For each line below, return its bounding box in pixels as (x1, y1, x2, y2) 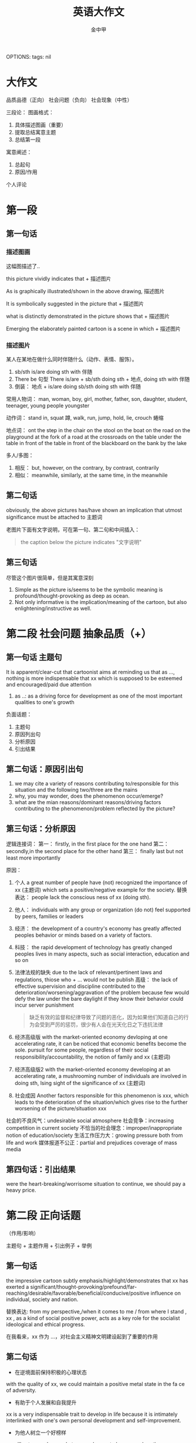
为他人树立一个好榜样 (14, 1429, 66, 1436)
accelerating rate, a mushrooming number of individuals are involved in (14, 1073, 187, 1080)
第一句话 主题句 (6, 652, 62, 662)
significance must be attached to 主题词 (6, 513, 103, 520)
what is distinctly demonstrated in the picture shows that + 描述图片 (6, 313, 170, 320)
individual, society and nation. (6, 1296, 79, 1303)
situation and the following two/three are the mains (14, 787, 138, 794)
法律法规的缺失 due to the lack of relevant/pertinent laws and (14, 969, 163, 976)
